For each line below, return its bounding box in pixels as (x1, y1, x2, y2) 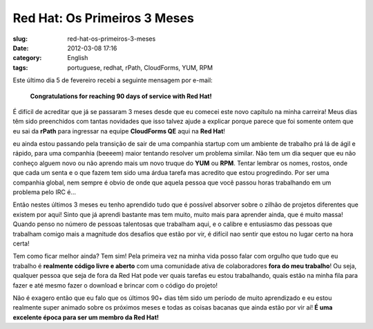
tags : (12, 63, 28, 72)
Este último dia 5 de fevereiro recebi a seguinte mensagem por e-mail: (12, 76, 213, 84)
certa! (12, 239, 30, 247)
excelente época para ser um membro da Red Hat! (12, 313, 159, 321)
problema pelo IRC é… (12, 188, 76, 196)
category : (12, 54, 42, 62)
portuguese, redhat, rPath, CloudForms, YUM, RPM (67, 63, 213, 72)
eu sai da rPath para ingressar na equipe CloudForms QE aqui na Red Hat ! (12, 126, 226, 135)
